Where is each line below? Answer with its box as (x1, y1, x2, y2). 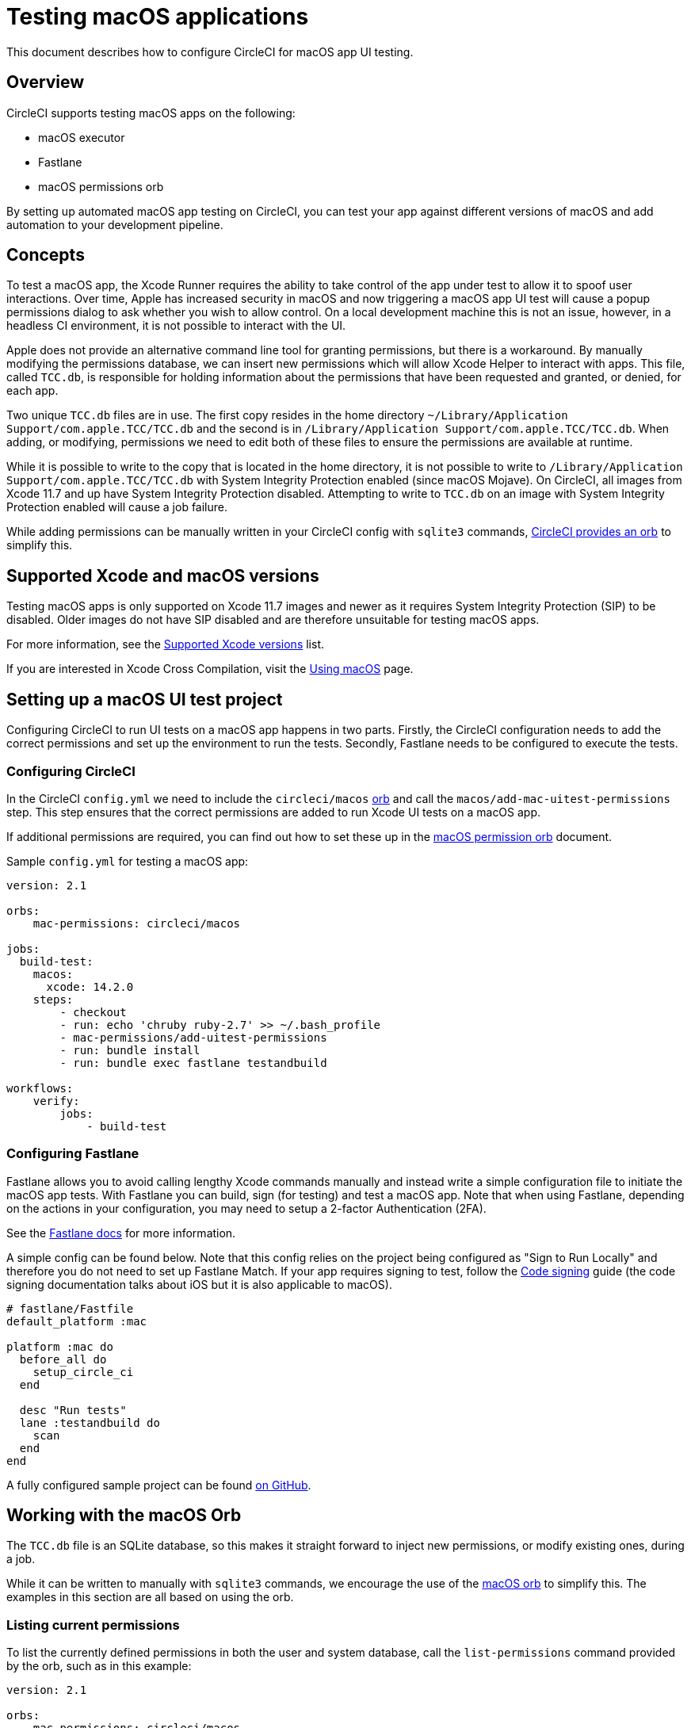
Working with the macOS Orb (6, 1505, 242, 1526)
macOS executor (38, 130, 125, 144)
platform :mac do (6, 1340, 113, 1353)
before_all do (19, 1352, 107, 1366)
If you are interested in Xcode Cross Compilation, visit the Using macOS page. (6, 662, 414, 676)
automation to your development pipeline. (6, 217, 223, 231)
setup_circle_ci (32, 1365, 134, 1378)
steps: (32, 992, 74, 1006)
